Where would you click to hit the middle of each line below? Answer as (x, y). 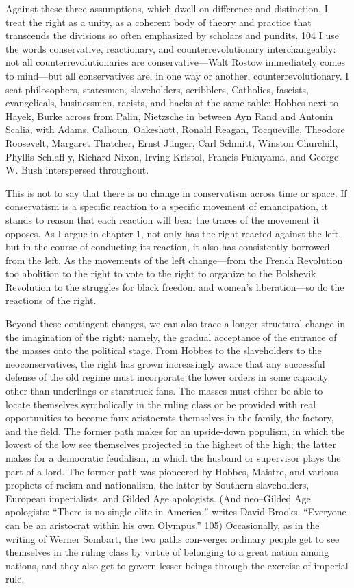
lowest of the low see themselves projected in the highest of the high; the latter (171, 444)
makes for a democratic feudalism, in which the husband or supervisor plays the (173, 458)
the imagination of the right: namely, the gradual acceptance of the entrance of (171, 337)
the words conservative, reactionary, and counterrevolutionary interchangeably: (171, 48)
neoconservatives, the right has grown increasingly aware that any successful (165, 363)
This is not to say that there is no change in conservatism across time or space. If (176, 192)
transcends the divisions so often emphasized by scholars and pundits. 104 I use (172, 35)
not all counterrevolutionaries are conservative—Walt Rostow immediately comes (176, 62)
